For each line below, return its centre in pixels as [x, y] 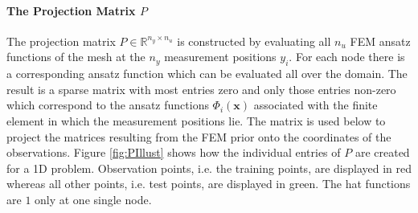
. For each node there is [347, 57]
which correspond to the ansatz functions [108, 105]
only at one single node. [93, 199]
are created [382, 152]
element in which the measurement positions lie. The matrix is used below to [196, 120]
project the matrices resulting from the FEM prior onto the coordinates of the [199, 136]
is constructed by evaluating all [254, 41]
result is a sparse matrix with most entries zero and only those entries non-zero [201, 89]
